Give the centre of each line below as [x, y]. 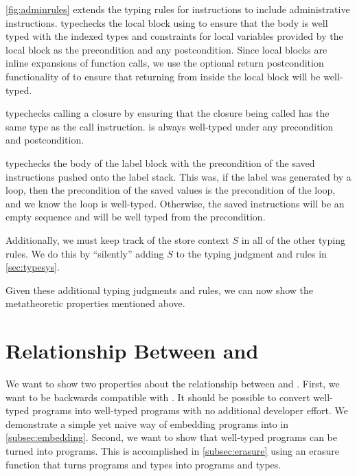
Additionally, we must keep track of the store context [117, 239]
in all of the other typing [293, 239]
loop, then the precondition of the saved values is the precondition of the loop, [171, 190]
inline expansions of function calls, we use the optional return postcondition [165, 63]
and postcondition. [45, 140]
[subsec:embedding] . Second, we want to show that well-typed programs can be [171, 437]
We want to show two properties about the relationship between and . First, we [173, 383]
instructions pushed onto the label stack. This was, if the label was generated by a [178, 176]
